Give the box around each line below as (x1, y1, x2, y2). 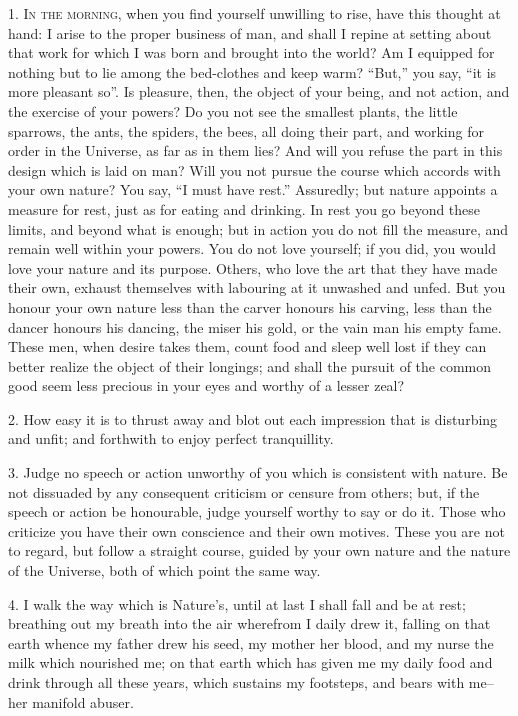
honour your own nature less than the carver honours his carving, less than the (8, 296, 492, 317)
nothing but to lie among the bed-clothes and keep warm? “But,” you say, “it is (8, 61, 497, 82)
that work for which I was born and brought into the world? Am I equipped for (8, 42, 495, 63)
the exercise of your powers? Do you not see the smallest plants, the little (8, 100, 458, 121)
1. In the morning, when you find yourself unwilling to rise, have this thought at (8, 3, 501, 23)
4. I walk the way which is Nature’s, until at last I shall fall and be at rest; (8, 593, 466, 614)
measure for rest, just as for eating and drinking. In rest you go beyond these (8, 198, 481, 219)
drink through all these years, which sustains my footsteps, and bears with (8, 672, 465, 692)
